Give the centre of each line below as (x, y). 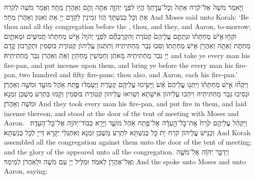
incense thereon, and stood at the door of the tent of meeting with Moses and (121, 113)
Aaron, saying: (26, 171)
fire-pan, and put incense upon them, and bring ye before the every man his (119, 65)
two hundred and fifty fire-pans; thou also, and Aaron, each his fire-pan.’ (128, 75)
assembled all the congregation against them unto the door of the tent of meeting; (128, 142)
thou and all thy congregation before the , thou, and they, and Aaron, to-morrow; (127, 26)
